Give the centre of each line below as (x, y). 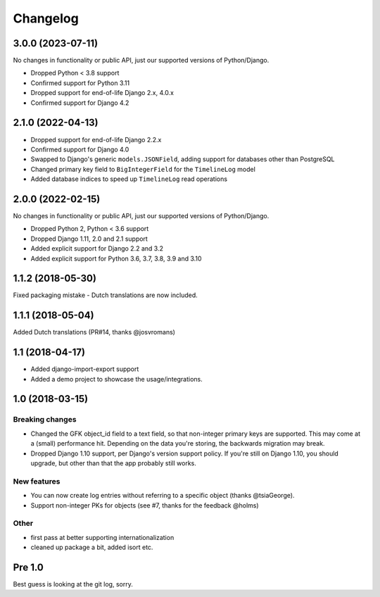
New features (37, 481)
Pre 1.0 (28, 567)
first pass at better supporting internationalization (102, 537)
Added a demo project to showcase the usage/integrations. (117, 379)
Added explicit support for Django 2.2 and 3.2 (97, 249)
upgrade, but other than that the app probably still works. (114, 463)
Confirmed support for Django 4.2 (80, 103)
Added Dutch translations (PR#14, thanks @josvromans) (94, 332)
